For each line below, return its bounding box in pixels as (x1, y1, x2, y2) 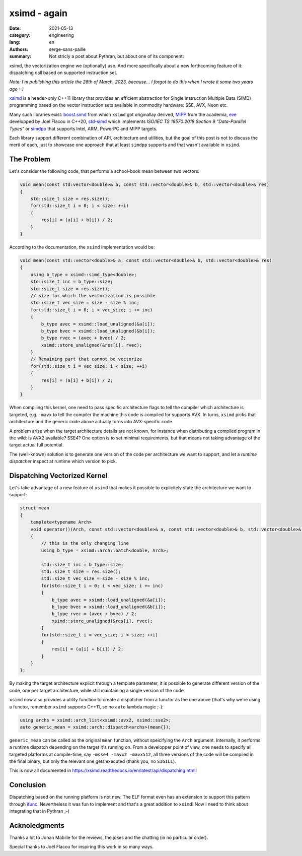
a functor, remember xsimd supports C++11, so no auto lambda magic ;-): (9, 703, 164, 710)
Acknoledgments (9, 821, 65, 830)
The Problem (9, 155, 50, 164)
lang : (9, 39, 21, 45)
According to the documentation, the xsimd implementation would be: (9, 244, 155, 250)
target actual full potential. (9, 442, 64, 448)
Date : (9, 25, 21, 31)
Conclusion (9, 781, 46, 789)
